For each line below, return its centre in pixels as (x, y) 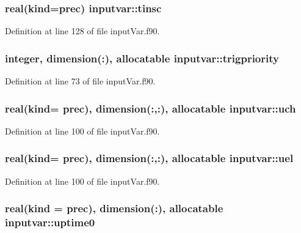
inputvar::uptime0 (50, 222)
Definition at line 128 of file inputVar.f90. (82, 31)
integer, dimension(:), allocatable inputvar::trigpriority (142, 58)
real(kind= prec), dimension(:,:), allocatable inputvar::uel (149, 158)
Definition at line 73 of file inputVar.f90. (80, 81)
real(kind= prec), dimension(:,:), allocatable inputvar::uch (150, 108)
